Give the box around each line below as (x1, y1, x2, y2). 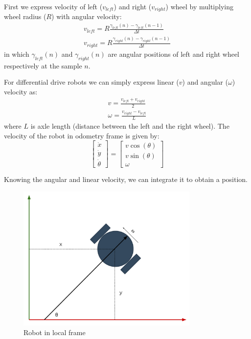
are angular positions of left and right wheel (108, 48, 240, 59)
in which (4, 48, 29, 59)
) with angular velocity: (51, 11, 122, 22)
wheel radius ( (4, 11, 46, 22)
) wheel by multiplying (165, 1, 233, 11)
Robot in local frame (23, 327, 86, 338)
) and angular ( (182, 77, 228, 87)
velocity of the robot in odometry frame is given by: (4, 130, 160, 140)
